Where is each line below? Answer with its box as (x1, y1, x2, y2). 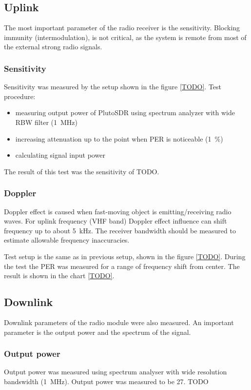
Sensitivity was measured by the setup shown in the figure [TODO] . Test (4, 82, 222, 92)
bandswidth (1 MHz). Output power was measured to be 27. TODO (4, 376, 209, 386)
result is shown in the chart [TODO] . (4, 270, 115, 281)
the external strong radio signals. (4, 41, 102, 52)
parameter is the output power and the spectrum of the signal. (4, 327, 191, 337)
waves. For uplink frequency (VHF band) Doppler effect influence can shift (4, 216, 227, 226)
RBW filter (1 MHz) (15, 117, 78, 127)
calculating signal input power (15, 150, 105, 160)
